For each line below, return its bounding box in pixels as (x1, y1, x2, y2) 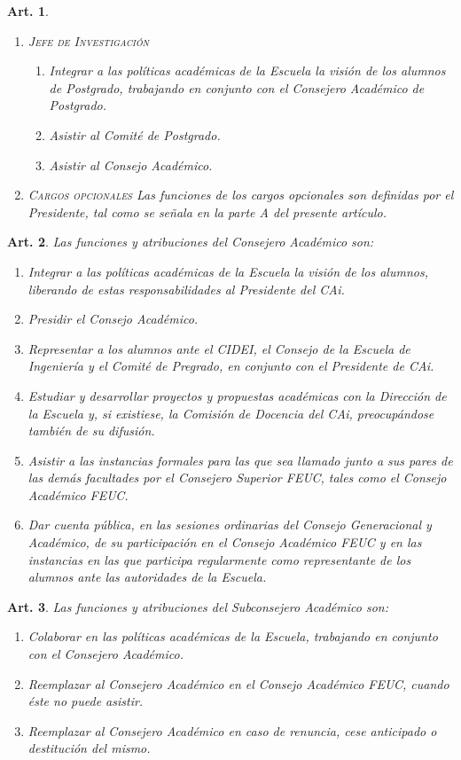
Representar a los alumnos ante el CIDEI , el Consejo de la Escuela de (27, 339, 410, 357)
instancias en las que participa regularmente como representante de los (27, 550, 411, 568)
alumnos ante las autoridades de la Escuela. (27, 568, 267, 586)
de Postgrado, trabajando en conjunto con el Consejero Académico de (49, 78, 425, 97)
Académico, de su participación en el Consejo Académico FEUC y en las (27, 533, 422, 552)
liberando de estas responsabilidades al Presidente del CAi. (27, 279, 345, 298)
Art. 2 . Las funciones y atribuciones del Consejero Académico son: (7, 232, 374, 251)
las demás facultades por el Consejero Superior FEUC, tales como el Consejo (27, 468, 447, 487)
